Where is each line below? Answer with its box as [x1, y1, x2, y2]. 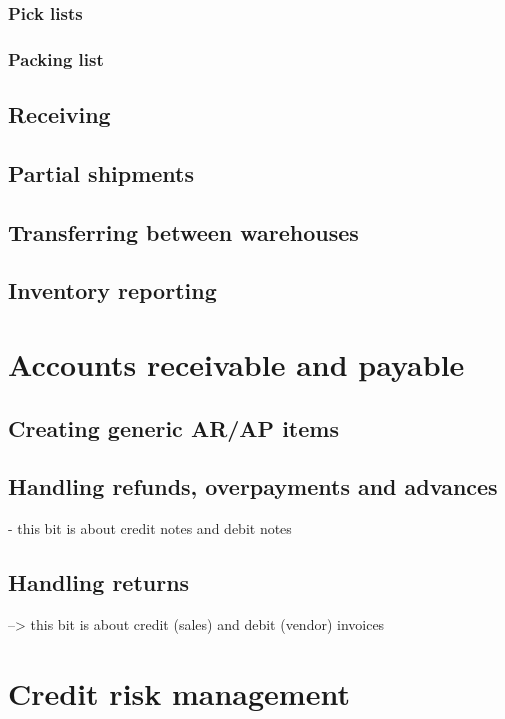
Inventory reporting [8, 275, 217, 306]
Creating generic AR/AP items [8, 412, 339, 443]
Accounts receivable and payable [8, 344, 465, 384]
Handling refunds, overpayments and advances [8, 471, 498, 502]
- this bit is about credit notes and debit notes [8, 518, 292, 539]
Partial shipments [8, 157, 195, 188]
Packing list [8, 46, 104, 71]
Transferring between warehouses [8, 216, 359, 247]
